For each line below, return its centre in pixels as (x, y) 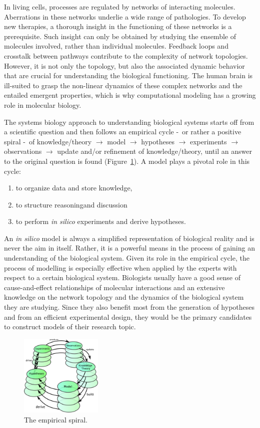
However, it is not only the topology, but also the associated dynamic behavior (124, 65)
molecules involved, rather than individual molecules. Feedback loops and (116, 46)
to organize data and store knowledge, (74, 188)
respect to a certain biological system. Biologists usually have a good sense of (122, 277)
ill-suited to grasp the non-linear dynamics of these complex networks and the (123, 85)
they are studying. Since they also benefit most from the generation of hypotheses (129, 307)
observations (23, 151)
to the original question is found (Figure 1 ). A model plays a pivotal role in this (127, 161)
